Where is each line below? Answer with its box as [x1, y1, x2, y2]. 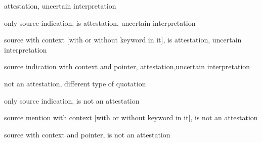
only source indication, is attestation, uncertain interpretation [4, 17, 196, 28]
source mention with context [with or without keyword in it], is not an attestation [4, 112, 258, 123]
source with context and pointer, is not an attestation [4, 129, 170, 139]
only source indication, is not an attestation [4, 95, 140, 106]
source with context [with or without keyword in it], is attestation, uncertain [4, 34, 242, 45]
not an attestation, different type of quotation [4, 78, 146, 88]
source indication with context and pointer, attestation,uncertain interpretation [4, 61, 250, 72]
